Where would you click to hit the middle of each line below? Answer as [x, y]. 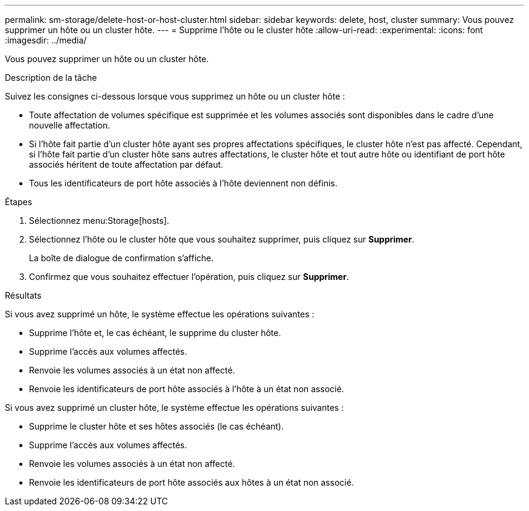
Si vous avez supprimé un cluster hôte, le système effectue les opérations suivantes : [175, 408]
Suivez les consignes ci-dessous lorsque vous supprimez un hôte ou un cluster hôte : [175, 96]
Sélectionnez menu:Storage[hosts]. [99, 221]
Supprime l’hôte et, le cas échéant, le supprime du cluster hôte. [155, 333]
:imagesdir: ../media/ [46, 40]
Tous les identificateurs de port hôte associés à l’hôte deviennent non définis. [183, 183]
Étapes [19, 202]
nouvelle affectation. [70, 125]
